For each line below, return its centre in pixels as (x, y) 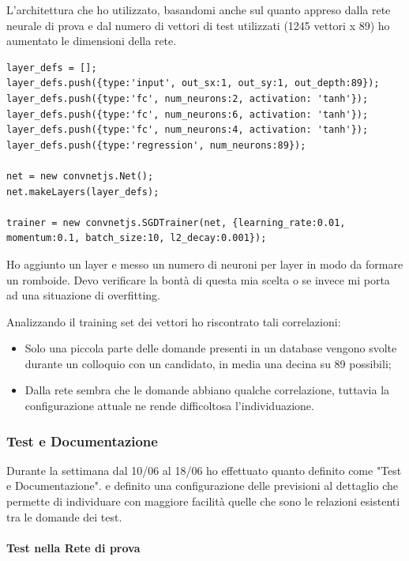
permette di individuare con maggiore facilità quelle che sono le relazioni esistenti (203, 501)
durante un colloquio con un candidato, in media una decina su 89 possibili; (208, 363)
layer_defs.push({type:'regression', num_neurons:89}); (156, 145)
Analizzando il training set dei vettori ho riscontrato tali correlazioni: (174, 321)
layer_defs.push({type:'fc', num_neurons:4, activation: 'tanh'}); (188, 130)
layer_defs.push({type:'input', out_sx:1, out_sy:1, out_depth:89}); (193, 83)
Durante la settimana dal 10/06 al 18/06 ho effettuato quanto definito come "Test (204, 470)
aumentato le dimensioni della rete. (92, 41)
